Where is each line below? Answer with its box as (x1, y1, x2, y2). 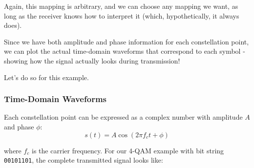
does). (4, 20, 22, 30)
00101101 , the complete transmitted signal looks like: (4, 155, 163, 165)
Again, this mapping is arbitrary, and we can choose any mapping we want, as (4, 1, 238, 11)
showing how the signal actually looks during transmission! (4, 55, 180, 65)
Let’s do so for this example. (4, 72, 89, 82)
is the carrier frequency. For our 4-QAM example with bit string (32, 145, 224, 155)
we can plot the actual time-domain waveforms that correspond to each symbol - (4, 46, 245, 56)
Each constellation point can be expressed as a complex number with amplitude (4, 112, 243, 122)
